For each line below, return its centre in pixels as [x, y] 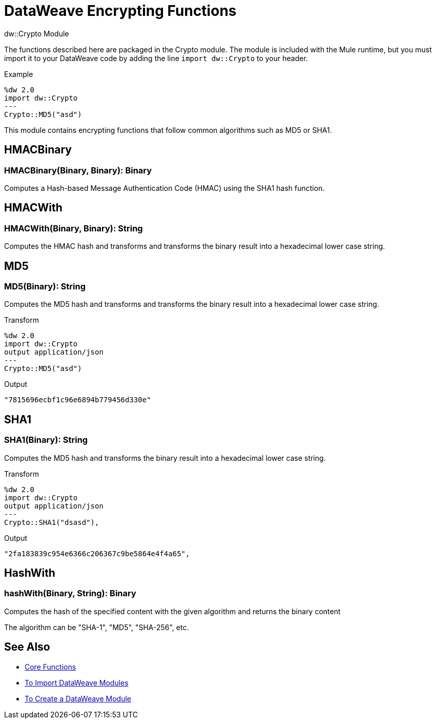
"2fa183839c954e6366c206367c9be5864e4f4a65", [97, 553]
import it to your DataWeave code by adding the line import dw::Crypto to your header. [156, 58]
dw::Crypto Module [37, 33]
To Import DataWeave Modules [77, 682]
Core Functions [50, 667]
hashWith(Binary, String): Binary [70, 593]
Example [19, 74]
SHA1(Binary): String [46, 440]
